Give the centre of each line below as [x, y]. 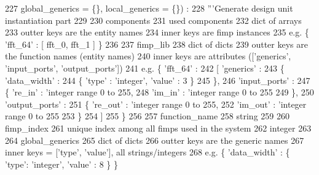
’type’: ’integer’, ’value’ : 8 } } [61, 164]
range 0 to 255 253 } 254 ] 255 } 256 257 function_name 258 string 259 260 [147, 116]
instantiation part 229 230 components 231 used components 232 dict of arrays [153, 20]
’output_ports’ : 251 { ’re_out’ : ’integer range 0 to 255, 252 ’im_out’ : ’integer [156, 104]
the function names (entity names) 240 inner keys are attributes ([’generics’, [148, 56]
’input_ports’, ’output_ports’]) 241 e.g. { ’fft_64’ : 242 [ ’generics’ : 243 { [145, 68]
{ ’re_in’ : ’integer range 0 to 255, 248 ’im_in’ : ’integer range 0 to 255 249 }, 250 [159, 92]
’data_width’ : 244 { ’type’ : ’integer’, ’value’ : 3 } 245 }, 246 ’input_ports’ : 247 [158, 80]
